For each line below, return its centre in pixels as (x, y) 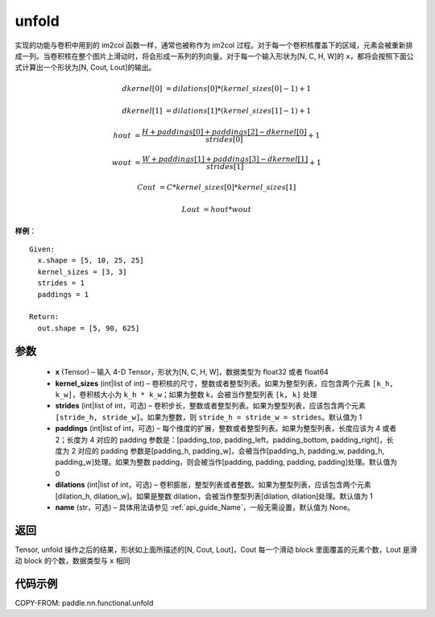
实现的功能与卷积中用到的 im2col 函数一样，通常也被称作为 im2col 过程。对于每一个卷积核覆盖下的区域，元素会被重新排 (214, 45)
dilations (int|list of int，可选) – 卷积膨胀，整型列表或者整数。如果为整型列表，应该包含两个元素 (213, 485)
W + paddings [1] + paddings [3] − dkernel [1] (225, 159)
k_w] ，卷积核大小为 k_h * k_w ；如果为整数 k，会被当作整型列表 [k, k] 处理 (186, 394)
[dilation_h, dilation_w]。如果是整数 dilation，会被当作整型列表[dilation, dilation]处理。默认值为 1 (214, 496)
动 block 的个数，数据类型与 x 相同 (72, 561)
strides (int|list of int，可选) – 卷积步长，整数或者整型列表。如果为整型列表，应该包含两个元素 (210, 406)
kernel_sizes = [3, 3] (82, 271)
